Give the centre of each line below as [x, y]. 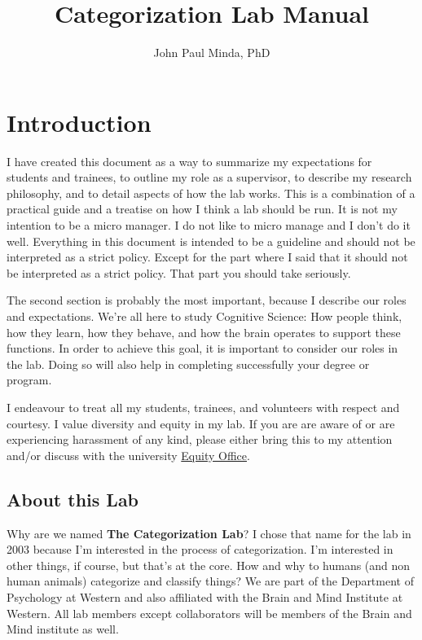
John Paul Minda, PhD [212, 53]
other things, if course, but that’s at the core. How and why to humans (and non [209, 565]
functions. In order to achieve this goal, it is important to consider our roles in [202, 348]
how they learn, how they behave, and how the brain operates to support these [204, 332]
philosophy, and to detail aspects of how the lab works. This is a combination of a [211, 193]
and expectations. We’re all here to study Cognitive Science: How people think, [204, 316]
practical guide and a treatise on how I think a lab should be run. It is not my [202, 209]
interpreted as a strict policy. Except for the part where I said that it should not [207, 257]
